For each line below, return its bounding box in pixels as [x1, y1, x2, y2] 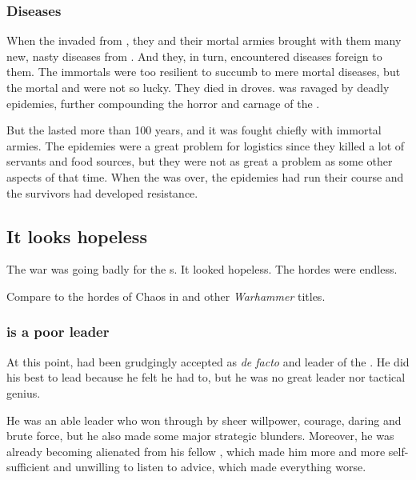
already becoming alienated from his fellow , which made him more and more [6, 442, 386, 459]
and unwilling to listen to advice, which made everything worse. [53, 458, 366, 475]
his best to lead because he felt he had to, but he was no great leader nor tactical [6, 369, 406, 386]
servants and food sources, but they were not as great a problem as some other [6, 153, 393, 170]
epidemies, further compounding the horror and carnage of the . [6, 94, 320, 111]
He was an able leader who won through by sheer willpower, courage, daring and [6, 411, 402, 428]
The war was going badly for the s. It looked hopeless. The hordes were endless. [6, 261, 398, 278]
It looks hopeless [6, 223, 147, 248]
